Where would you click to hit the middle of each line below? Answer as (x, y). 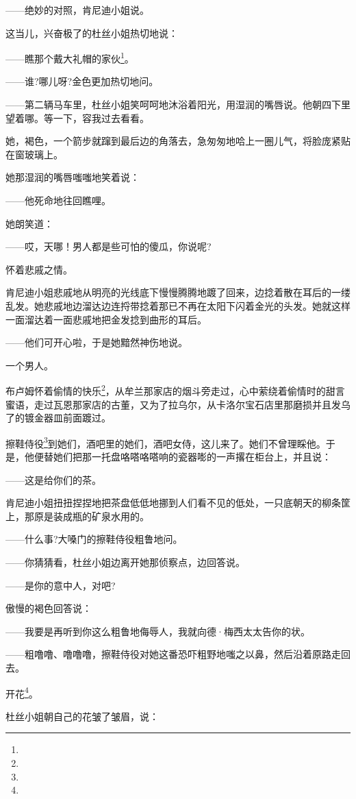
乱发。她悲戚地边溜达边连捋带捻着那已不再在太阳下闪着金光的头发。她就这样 (178, 305)
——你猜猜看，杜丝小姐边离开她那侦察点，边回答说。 (125, 562)
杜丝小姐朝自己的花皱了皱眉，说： (82, 716)
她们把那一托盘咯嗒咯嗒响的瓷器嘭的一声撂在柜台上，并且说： (192, 457)
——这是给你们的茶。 (53, 479)
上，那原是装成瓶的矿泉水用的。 (77, 516)
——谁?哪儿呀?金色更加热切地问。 (82, 81)
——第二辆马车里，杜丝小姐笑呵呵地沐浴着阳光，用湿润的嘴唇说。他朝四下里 (178, 105)
